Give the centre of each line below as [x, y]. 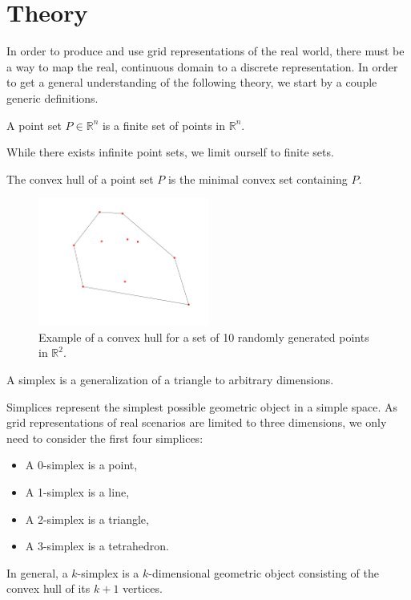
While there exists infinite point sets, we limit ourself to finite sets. [170, 152]
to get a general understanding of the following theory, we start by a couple [192, 82]
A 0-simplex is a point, [81, 465]
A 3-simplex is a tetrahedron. [97, 546]
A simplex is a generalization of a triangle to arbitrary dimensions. [170, 379]
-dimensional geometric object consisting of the [264, 572]
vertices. [143, 588]
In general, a [37, 572]
